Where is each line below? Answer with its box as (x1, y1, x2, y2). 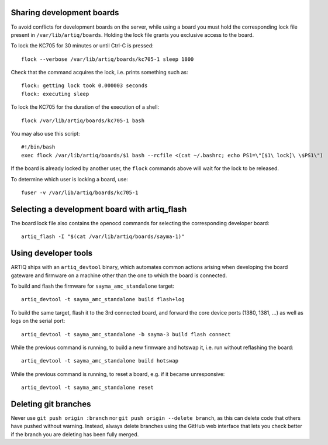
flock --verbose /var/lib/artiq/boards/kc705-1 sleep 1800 (21, 56, 194, 63)
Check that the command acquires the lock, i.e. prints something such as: (11, 69, 188, 76)
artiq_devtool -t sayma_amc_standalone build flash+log (21, 296, 185, 303)
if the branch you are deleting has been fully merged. (11, 430, 139, 438)
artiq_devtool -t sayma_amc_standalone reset (21, 384, 154, 391)
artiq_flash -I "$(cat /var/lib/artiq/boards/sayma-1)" (21, 233, 185, 240)
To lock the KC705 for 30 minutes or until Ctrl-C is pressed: (11, 42, 154, 49)
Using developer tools (11, 249, 93, 258)
